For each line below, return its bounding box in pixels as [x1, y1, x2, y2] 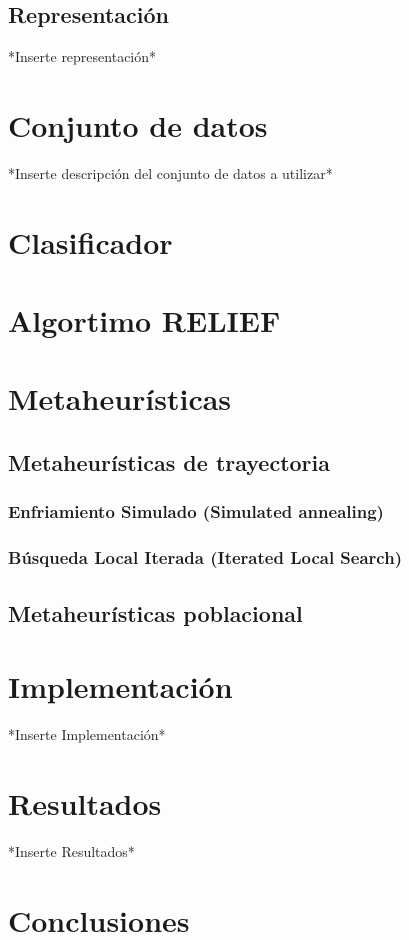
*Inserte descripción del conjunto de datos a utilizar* [8, 162, 333, 183]
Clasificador [8, 221, 173, 262]
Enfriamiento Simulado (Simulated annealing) [8, 499, 384, 524]
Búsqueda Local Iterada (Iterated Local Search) [8, 545, 402, 570]
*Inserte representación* [8, 46, 157, 67]
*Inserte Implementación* [8, 724, 166, 745]
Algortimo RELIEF [8, 300, 281, 341]
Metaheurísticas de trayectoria [8, 447, 331, 478]
